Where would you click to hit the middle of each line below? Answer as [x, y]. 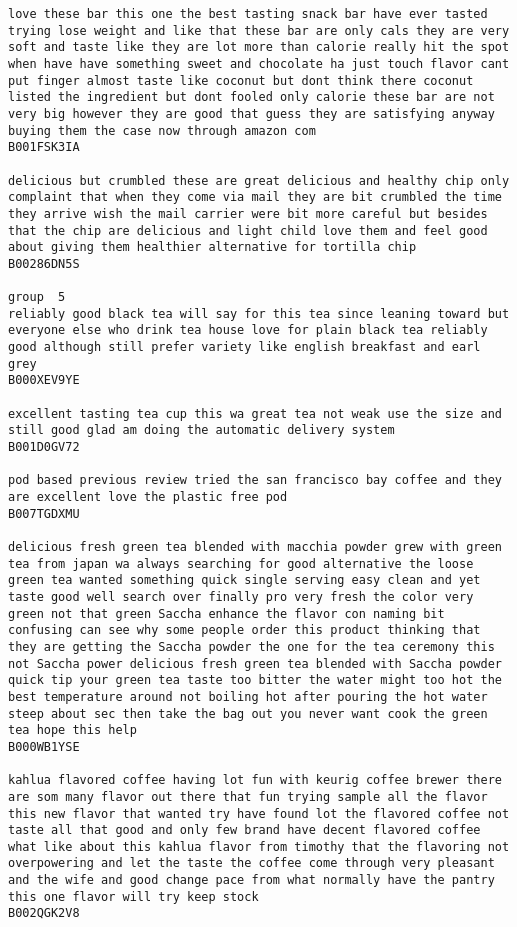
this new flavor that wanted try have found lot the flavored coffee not [259, 813]
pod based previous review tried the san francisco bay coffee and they [255, 480]
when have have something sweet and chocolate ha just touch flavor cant [259, 63]
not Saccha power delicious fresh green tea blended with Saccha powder [255, 663]
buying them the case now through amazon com [162, 130]
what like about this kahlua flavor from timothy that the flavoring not [259, 846]
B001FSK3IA [44, 147]
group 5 [37, 297]
